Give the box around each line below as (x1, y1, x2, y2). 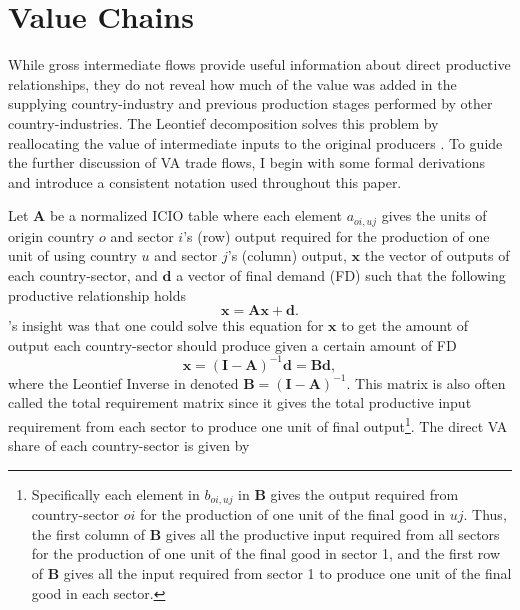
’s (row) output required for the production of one (183, 225, 490, 246)
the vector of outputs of (364, 245, 510, 266)
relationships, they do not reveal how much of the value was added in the (8, 73, 457, 94)
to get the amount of (341, 315, 469, 336)
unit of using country (8, 245, 137, 266)
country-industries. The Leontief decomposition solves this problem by (8, 112, 439, 133)
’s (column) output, (227, 245, 347, 266)
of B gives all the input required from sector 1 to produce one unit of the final (31, 563, 512, 584)
